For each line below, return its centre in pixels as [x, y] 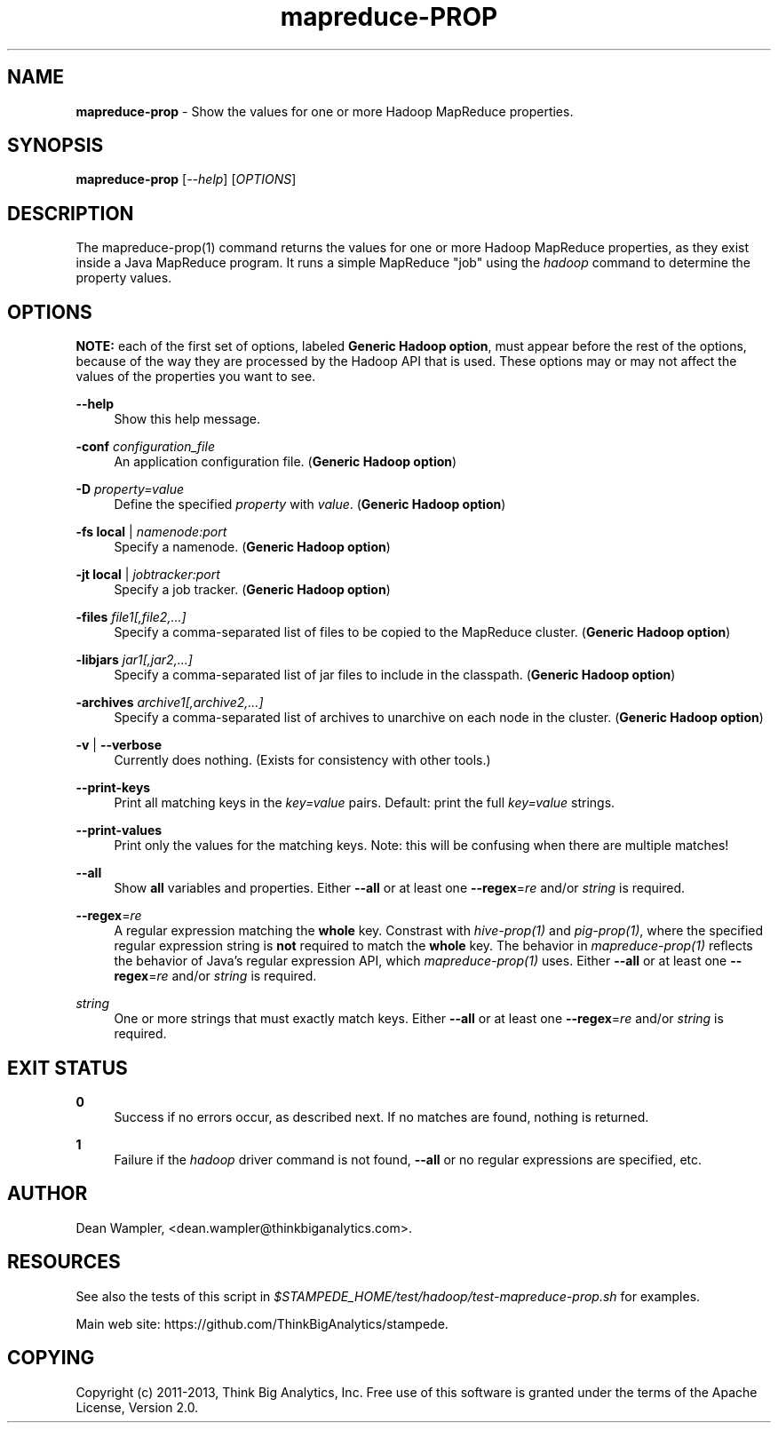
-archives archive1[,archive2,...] [170, 703]
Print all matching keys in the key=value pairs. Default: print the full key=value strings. [365, 803]
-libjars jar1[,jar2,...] [134, 660]
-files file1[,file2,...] [131, 617]
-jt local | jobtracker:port [148, 575]
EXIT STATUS [67, 1068]
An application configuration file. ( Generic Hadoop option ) [286, 462]
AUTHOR [48, 1194]
